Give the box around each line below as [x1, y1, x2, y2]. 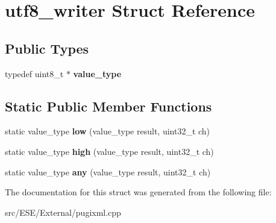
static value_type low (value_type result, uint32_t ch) [5, 125, 210, 137]
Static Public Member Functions [5, 96, 212, 115]
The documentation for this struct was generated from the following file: [5, 186, 272, 198]
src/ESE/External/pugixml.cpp [5, 206, 121, 218]
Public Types [5, 39, 89, 57]
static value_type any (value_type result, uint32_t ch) [5, 165, 211, 178]
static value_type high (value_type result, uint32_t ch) [5, 145, 214, 157]
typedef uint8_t [5, 67, 64, 80]
